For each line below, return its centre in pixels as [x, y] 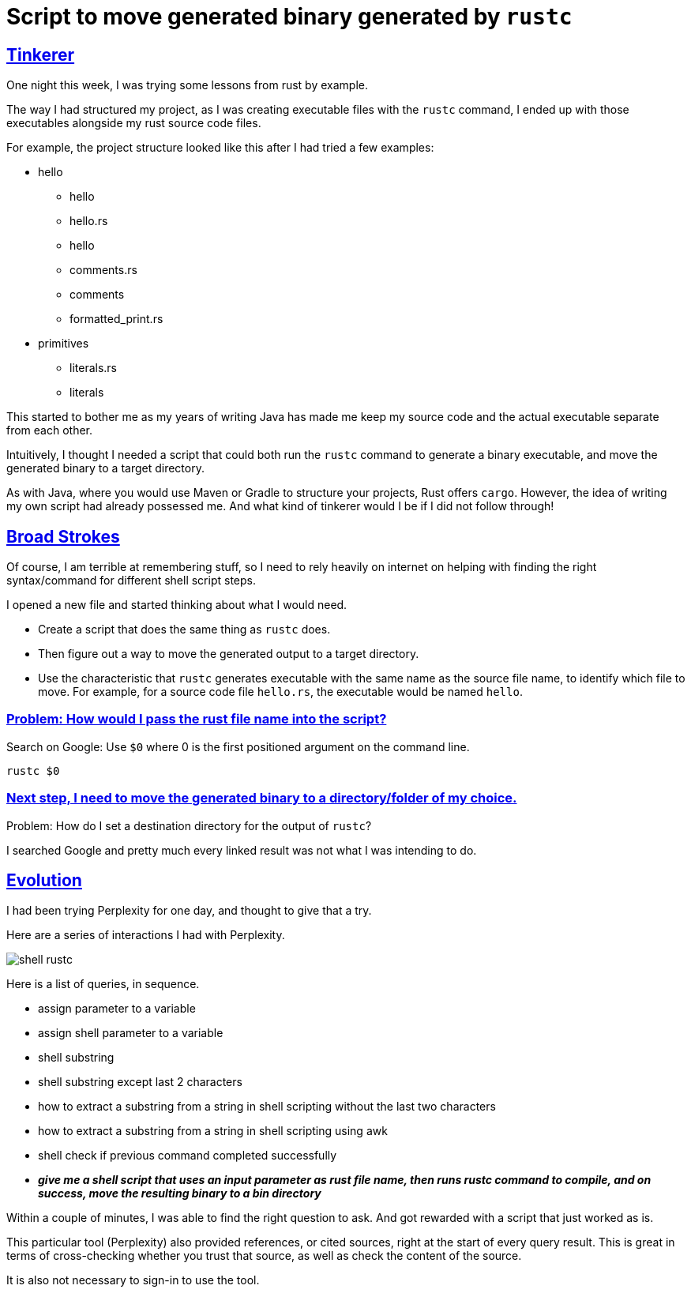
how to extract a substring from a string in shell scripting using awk [213, 1131]
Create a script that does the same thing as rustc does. [184, 630]
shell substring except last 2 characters [140, 1082]
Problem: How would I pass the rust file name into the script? [197, 719]
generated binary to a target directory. [105, 468]
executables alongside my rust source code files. [134, 123]
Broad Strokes [63, 536]
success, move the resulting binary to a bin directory [180, 1193]
